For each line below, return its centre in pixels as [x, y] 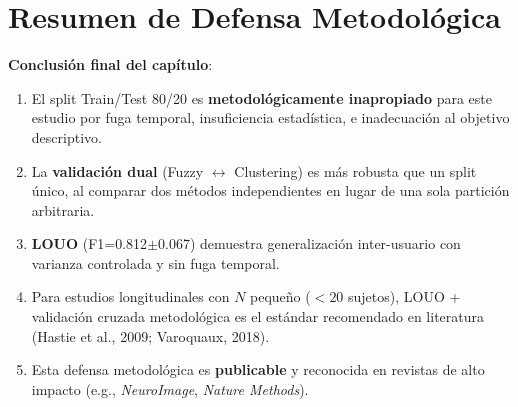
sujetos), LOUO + [404, 296]
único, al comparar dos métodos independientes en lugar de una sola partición [270, 190]
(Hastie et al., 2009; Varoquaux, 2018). [150, 335]
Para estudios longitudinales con [130, 296]
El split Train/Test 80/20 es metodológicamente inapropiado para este [261, 97]
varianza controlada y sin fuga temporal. [155, 262]
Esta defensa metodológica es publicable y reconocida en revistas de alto [258, 369]
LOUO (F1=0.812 [89, 243]
